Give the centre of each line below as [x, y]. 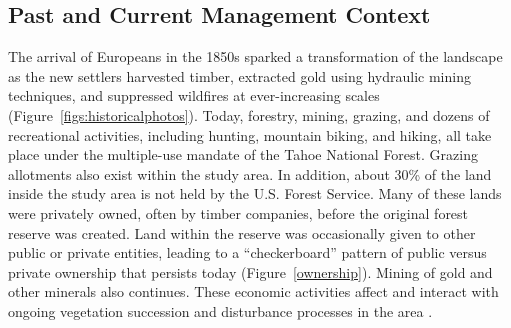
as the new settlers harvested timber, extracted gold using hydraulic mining [239, 75]
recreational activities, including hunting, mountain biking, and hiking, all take [250, 134]
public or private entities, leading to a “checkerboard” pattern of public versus [247, 252]
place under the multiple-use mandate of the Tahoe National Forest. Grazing [243, 154]
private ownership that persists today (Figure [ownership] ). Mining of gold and [250, 271]
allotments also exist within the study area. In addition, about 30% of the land [250, 173]
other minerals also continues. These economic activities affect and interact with [253, 291]
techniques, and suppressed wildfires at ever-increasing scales [194, 95]
